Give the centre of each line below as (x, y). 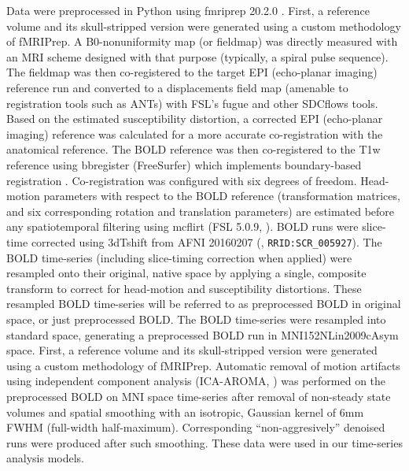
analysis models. (46, 458)
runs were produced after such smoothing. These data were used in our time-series (204, 442)
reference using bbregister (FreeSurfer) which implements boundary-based (184, 164)
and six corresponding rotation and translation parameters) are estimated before (201, 211)
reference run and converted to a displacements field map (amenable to (177, 87)
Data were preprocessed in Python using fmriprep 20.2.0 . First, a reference (188, 10)
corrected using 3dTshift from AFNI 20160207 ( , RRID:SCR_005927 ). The (206, 241)
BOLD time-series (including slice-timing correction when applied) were (179, 257)
